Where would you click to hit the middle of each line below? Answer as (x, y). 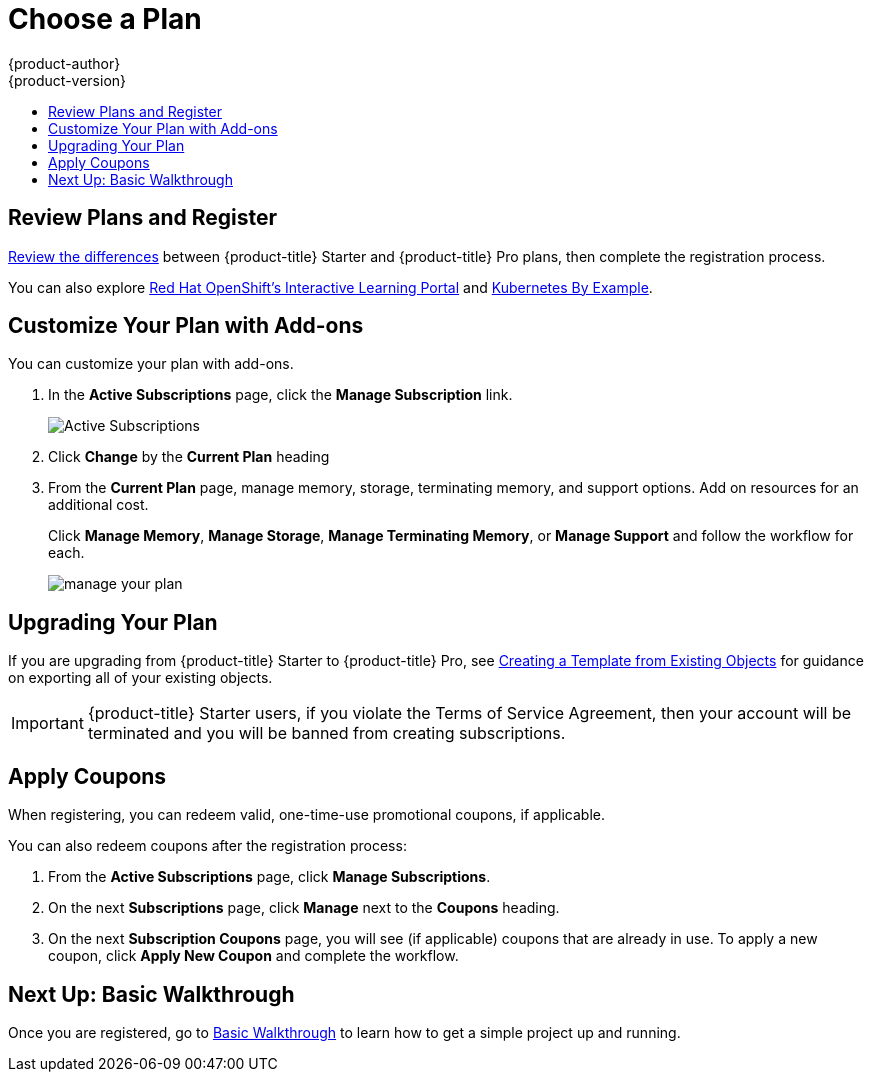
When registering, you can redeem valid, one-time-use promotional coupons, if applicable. (307, 815)
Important (47, 723)
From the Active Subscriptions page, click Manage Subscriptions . (269, 877)
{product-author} (64, 63)
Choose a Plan (105, 19)
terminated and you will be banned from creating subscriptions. (326, 733)
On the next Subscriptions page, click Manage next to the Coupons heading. (304, 908)
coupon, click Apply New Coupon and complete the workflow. (253, 956)
